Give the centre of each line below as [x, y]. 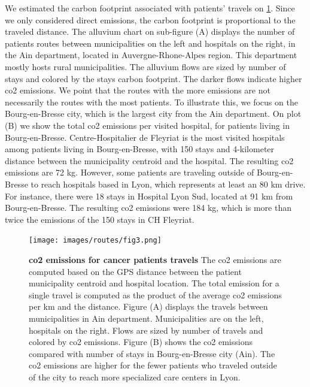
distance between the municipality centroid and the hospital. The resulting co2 [149, 160]
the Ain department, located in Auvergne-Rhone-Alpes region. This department [151, 55]
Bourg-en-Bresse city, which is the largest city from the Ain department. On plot [153, 114]
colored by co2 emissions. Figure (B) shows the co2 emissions [141, 342]
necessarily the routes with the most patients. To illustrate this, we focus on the [151, 102]
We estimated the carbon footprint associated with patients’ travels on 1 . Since [150, 8]
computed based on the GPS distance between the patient [135, 271]
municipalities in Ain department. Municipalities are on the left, [146, 318]
